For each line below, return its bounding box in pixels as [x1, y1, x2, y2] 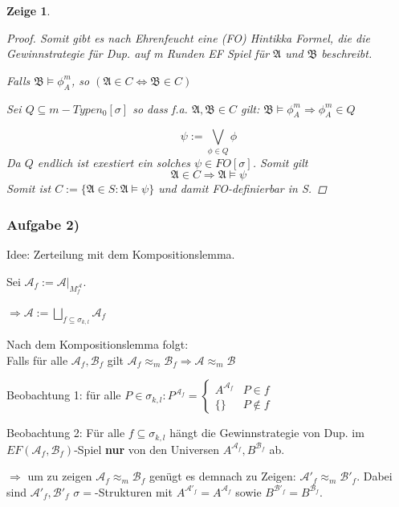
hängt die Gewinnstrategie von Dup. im [169, 424, 364, 441]
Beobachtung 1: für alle [6, 386, 121, 403]
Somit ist [6, 180, 51, 197]
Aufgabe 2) [6, 214, 80, 234]
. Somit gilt [252, 153, 308, 170]
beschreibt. [321, 45, 373, 62]
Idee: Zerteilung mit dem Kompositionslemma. [6, 246, 235, 263]
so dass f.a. [132, 100, 188, 117]
